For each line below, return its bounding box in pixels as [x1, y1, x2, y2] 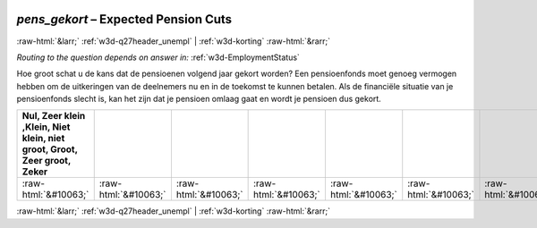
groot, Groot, [21, 143, 78, 156]
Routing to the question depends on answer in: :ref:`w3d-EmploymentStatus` [16, 52, 300, 63]
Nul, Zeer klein [21, 110, 86, 122]
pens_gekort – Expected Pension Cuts [16, 12, 233, 27]
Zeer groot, [21, 155, 72, 167]
